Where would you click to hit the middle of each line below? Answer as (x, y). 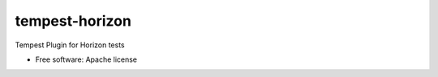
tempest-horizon (73, 21)
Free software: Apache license (86, 59)
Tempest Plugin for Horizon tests (70, 45)
